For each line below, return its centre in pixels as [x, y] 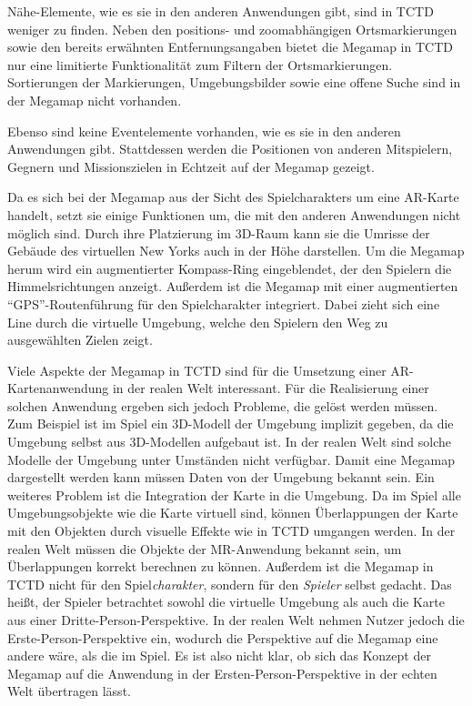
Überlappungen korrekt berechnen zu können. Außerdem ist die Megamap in [221, 566]
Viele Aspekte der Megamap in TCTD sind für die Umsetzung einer [197, 370]
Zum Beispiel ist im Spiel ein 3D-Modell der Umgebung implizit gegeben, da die [231, 424]
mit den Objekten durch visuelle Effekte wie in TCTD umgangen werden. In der [231, 531]
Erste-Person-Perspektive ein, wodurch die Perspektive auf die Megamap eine [223, 637]
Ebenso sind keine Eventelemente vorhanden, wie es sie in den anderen [204, 131]
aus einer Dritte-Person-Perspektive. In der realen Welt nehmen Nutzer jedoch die [236, 620]
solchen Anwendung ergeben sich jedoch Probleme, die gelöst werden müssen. [223, 405]
